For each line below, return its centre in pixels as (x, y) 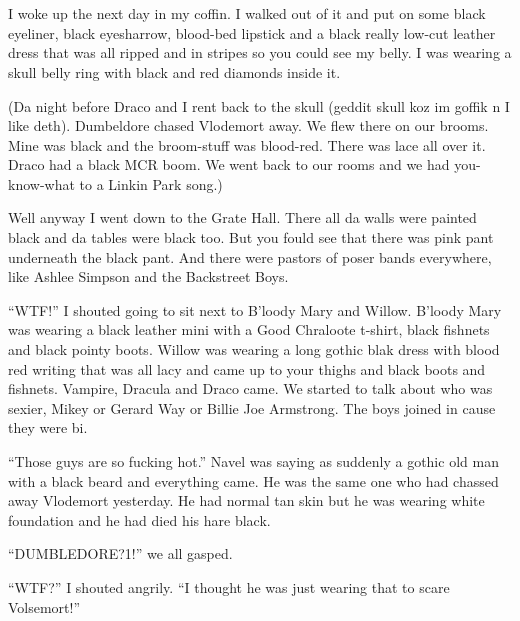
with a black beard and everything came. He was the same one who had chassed (253, 480)
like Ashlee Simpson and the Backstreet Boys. (148, 276)
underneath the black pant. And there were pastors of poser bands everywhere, (250, 256)
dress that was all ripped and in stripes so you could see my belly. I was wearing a (260, 52)
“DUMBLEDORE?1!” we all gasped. (120, 553)
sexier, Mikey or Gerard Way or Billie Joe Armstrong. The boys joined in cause (252, 407)
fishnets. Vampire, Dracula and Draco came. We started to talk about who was (250, 388)
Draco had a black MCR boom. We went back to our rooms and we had (229, 164)
